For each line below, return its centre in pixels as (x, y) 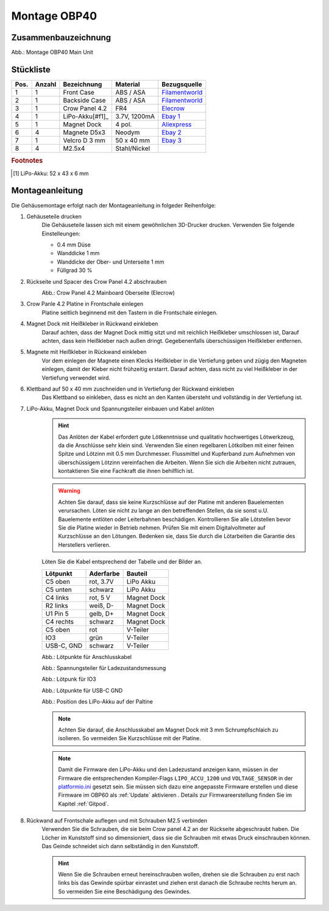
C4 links (57, 597)
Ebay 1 (171, 116)
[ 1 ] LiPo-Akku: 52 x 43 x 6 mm (51, 173)
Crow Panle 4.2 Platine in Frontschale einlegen (85, 304)
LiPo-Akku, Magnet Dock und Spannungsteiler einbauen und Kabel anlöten (120, 408)
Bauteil (137, 574)
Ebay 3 (172, 140)
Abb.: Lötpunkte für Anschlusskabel (87, 657)
